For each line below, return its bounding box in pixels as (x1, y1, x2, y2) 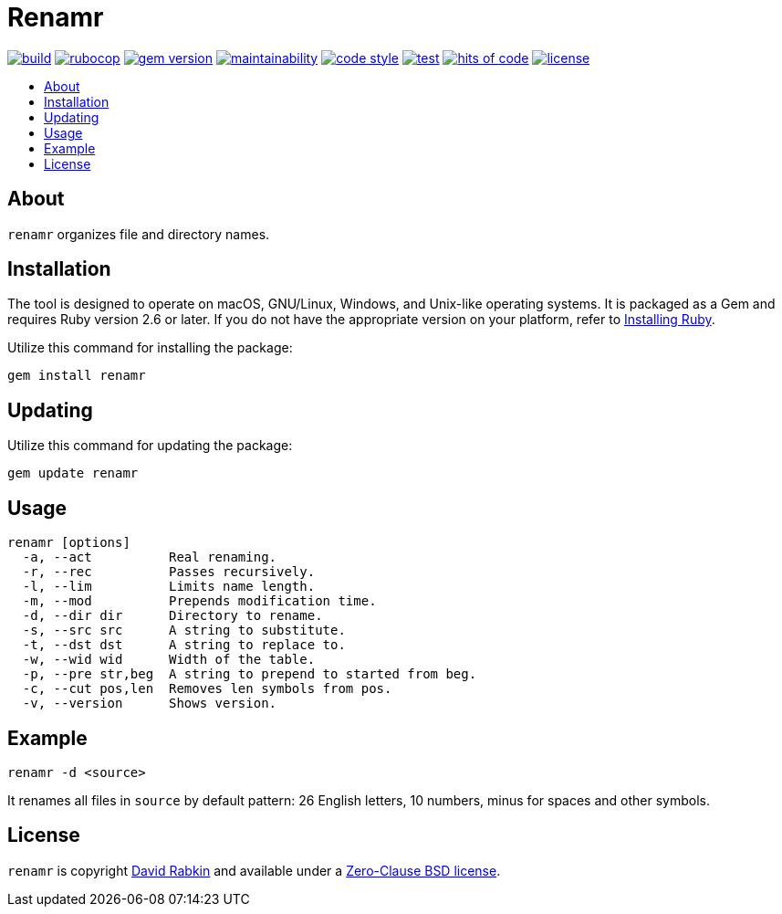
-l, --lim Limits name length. (22, 579, 316, 594)
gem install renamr (7, 368, 146, 383)
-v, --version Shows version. (22, 696, 277, 711)
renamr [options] (7, 535, 130, 551)
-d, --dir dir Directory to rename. (22, 608, 323, 624)
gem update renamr (7, 466, 139, 481)
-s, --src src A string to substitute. (22, 623, 346, 638)
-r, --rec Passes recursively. (22, 564, 316, 580)
